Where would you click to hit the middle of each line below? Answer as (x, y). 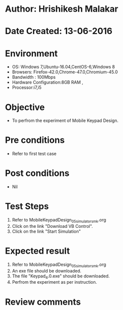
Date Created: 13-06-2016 (59, 31)
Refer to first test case (34, 154)
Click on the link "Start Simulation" (46, 231)
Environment (31, 53)
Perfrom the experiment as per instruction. (54, 282)
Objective (25, 107)
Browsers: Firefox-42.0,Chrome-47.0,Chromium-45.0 (65, 72)
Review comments (43, 302)
